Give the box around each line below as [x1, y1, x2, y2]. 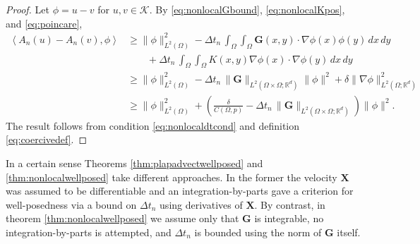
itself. [337, 224, 361, 239]
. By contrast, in [254, 197, 325, 212]
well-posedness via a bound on [6, 197, 137, 212]
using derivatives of [160, 197, 243, 212]
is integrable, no [254, 211, 324, 226]
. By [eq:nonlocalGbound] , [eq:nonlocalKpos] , [149, 2, 345, 16]
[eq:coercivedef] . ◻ [6, 132, 88, 147]
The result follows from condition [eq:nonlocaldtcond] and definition [6, 118, 300, 133]
